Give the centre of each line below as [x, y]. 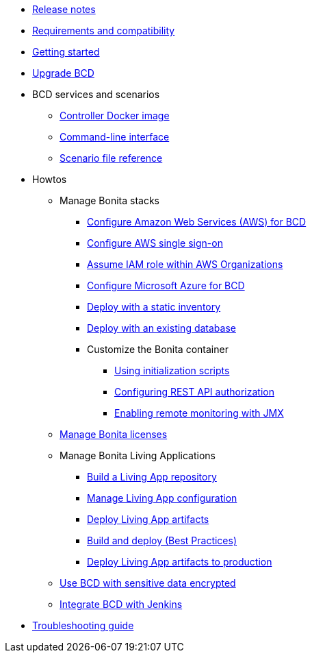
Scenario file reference [111, 158]
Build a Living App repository [152, 477]
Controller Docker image [115, 115]
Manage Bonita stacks [109, 200]
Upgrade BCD [63, 73]
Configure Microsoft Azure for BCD [166, 285]
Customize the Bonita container [158, 349]
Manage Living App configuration [162, 498]
